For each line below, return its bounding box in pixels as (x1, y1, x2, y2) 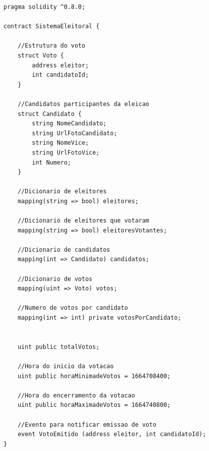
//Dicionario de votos (17, 275, 92, 282)
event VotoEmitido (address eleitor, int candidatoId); (17, 431, 207, 438)
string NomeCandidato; (32, 120, 107, 127)
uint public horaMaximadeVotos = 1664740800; (17, 401, 171, 409)
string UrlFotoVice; (32, 149, 100, 156)
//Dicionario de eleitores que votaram (17, 217, 149, 225)
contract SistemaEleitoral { (3, 23, 100, 30)
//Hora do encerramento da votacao (17, 392, 135, 399)
